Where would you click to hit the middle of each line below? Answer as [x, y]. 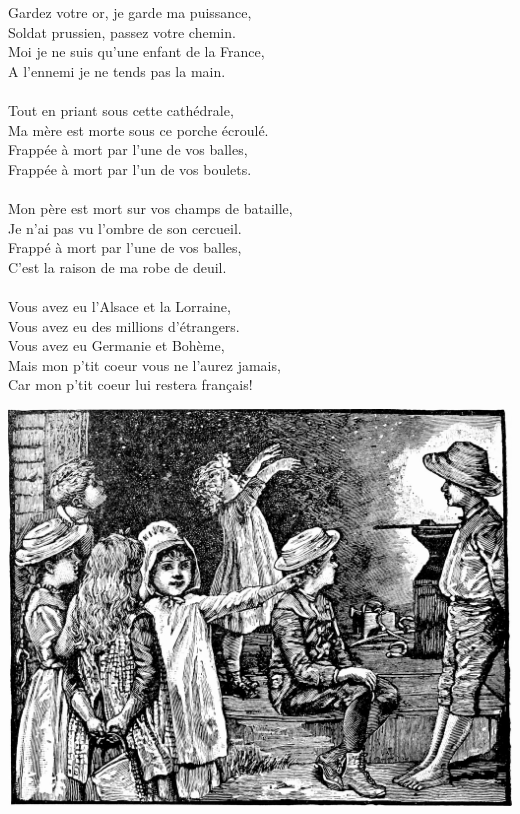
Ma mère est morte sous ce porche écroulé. [138, 129]
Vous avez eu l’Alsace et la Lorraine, [119, 305]
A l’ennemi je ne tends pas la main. [117, 70]
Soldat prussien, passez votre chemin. [122, 31]
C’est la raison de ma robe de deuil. [117, 266]
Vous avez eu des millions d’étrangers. [124, 325]
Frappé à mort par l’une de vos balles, [125, 247]
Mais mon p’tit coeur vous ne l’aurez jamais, [144, 364]
